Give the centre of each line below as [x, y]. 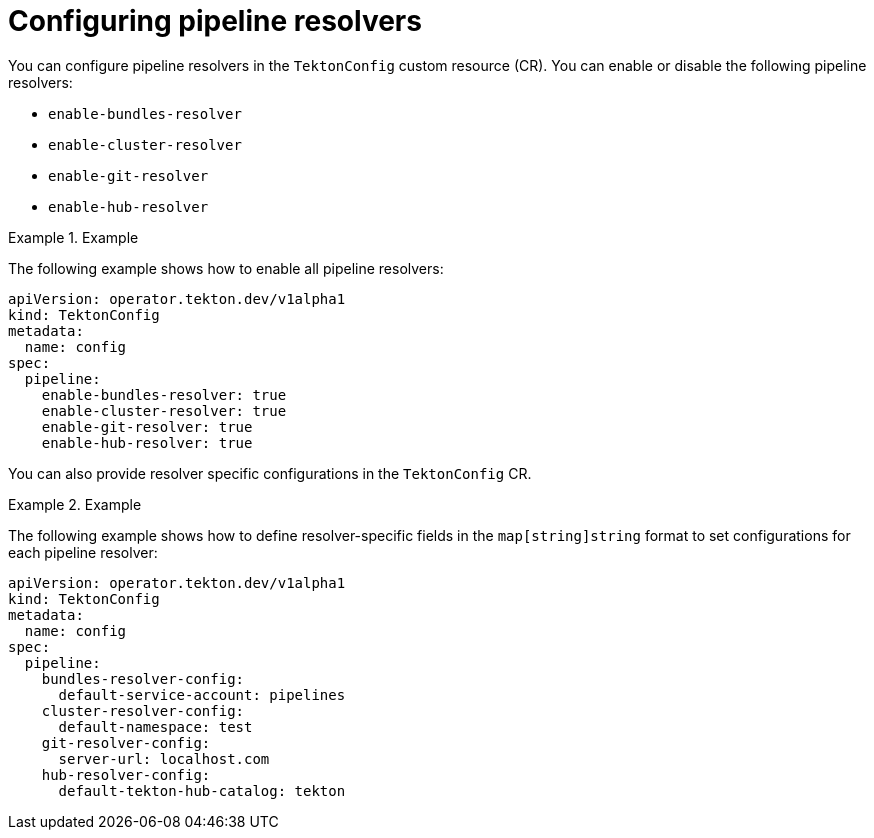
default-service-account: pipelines [202, 694]
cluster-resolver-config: [143, 710]
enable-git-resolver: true [147, 426]
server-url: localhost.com [164, 758]
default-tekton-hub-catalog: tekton [202, 790]
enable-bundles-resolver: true [164, 394]
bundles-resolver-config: [143, 678]
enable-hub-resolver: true [147, 442]
